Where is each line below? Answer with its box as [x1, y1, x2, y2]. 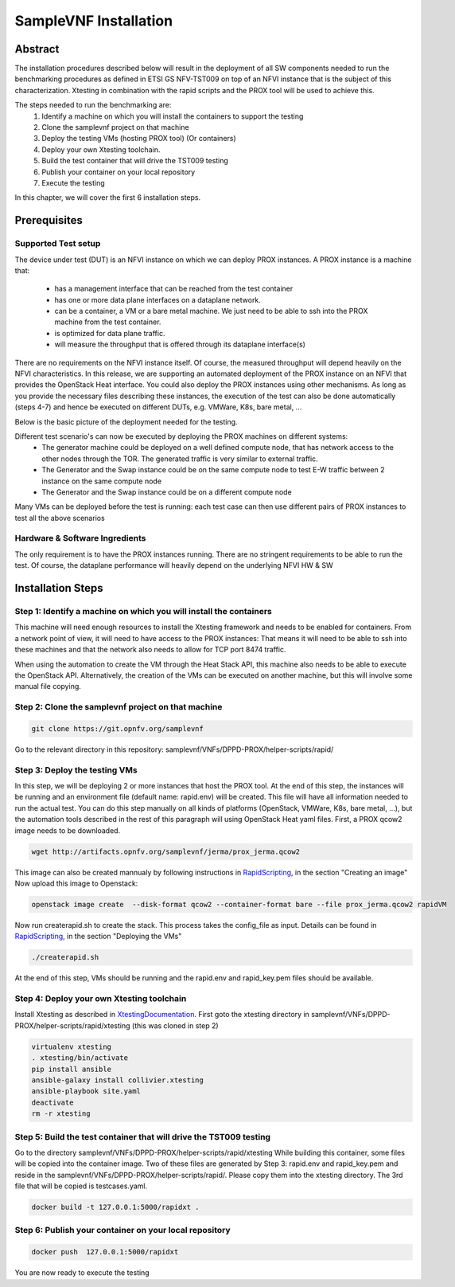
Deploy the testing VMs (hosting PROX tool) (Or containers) [41, 134, 236, 143]
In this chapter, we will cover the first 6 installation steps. [14, 193, 201, 202]
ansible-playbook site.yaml [31, 1087, 141, 1096]
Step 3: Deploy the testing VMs [14, 765, 138, 776]
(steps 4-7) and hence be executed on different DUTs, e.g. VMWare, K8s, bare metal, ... [14, 402, 302, 412]
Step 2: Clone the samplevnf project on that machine [14, 702, 223, 713]
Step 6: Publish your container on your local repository [14, 1225, 231, 1236]
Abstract [14, 42, 60, 56]
